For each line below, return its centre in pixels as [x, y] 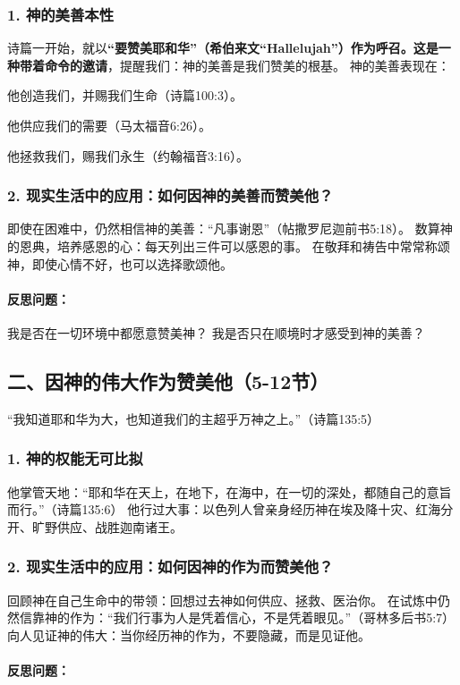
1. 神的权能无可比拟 [75, 458]
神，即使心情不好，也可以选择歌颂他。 [120, 263]
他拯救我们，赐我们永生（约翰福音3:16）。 [128, 155]
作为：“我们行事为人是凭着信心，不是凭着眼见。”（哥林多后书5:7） [262, 617]
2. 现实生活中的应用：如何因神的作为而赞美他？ [170, 567]
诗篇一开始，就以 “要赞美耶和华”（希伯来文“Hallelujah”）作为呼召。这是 [223, 48]
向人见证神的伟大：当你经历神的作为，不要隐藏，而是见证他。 [189, 634]
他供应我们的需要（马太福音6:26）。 [109, 125]
